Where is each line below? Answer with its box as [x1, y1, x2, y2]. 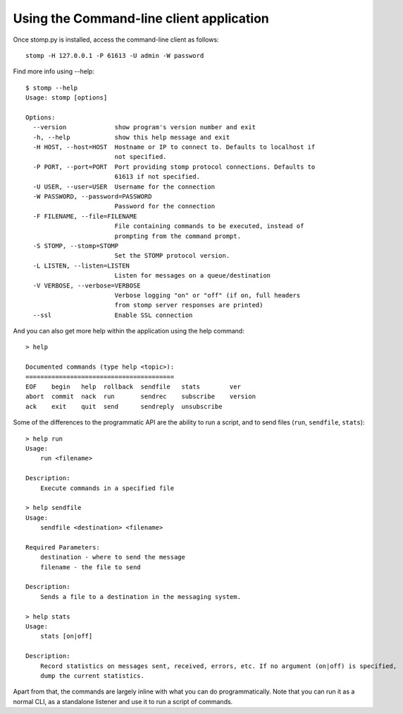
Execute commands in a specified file [39, 484, 175, 492]
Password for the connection [114, 202, 215, 210]
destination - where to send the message [39, 553, 186, 561]
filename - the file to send [39, 563, 141, 571]
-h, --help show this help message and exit [32, 133, 230, 141]
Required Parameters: [25, 543, 100, 551]
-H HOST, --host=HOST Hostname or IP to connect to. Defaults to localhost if [32, 143, 316, 151]
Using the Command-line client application [13, 11, 269, 26]
